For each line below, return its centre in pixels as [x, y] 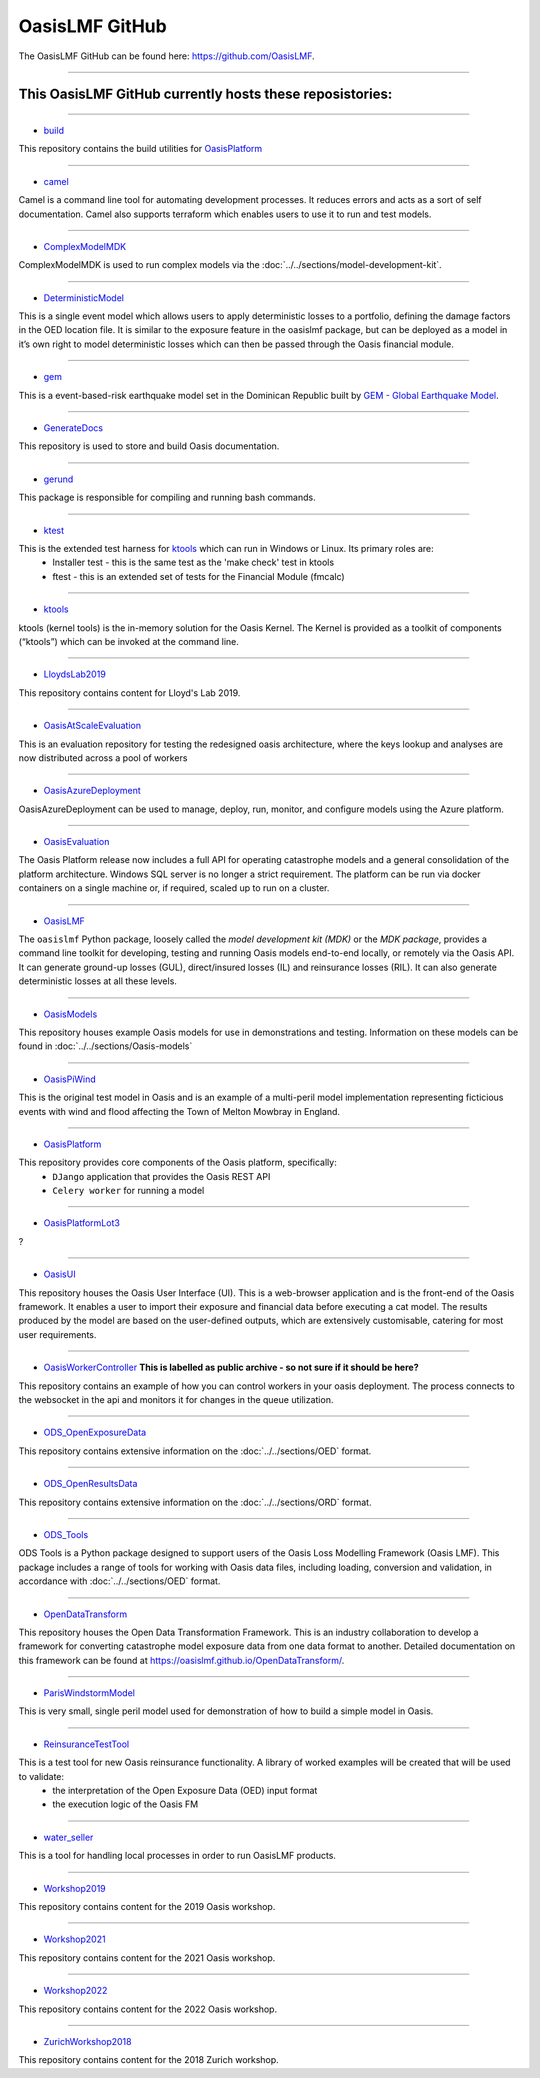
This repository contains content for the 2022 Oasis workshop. [148, 2009]
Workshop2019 [75, 1888]
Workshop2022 [75, 1991]
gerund [58, 479]
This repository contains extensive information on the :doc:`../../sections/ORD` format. [195, 1502]
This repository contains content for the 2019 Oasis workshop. [147, 1906]
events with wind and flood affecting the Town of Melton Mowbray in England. [179, 1111]
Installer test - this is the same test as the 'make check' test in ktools [193, 562]
